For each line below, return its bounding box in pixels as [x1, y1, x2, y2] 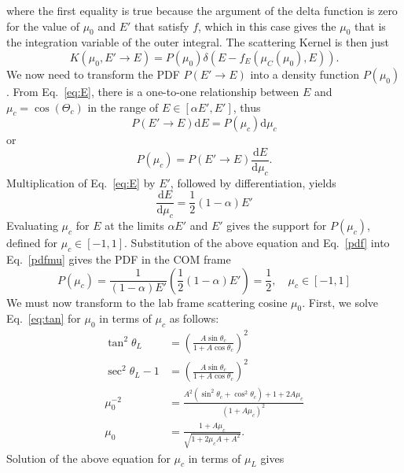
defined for [6, 235, 58, 251]
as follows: [169, 310, 219, 327]
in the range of [87, 98, 159, 115]
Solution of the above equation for [6, 449, 171, 466]
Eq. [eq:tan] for [6, 310, 81, 327]
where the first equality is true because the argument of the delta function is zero [6, 2, 398, 18]
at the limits [105, 217, 164, 234]
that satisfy [134, 17, 189, 34]
